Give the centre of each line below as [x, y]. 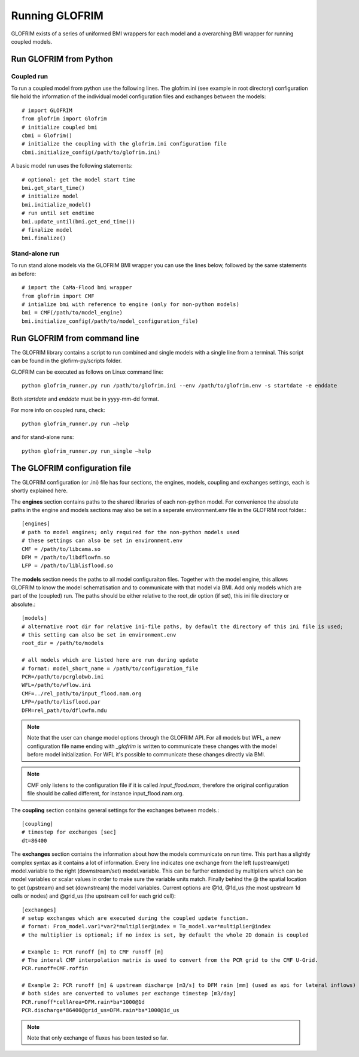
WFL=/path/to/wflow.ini [57, 685]
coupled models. [32, 41]
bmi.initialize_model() [57, 205]
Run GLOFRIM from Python [62, 59]
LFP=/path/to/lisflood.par [61, 702]
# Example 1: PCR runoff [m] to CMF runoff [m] [93, 952]
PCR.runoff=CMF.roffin [55, 968]
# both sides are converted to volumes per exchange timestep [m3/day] [129, 994]
